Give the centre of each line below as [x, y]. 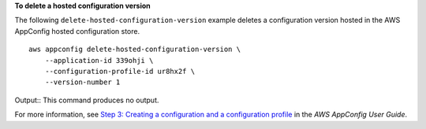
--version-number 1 [82, 82]
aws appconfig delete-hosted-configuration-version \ [135, 50]
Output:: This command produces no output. [87, 100]
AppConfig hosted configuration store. [77, 31]
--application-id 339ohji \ [99, 60]
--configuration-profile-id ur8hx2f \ [120, 71]
